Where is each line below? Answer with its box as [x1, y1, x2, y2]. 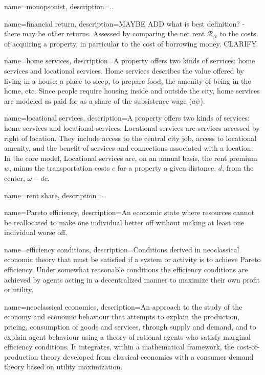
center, [4, 172, 25, 183]
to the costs [219, 28, 256, 39]
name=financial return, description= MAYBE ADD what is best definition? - [4, 18, 245, 29]
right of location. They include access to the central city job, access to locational [4, 132, 257, 143]
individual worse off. [4, 227, 68, 238]
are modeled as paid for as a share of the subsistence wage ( [4, 95, 192, 106]
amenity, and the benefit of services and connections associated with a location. [4, 143, 253, 153]
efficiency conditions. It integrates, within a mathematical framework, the [4, 341, 234, 352]
